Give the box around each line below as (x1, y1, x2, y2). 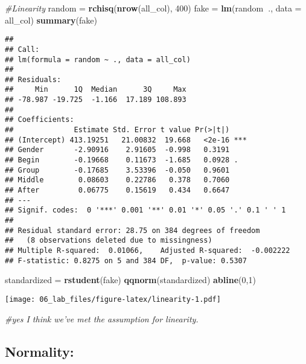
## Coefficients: (5, 115, 74, 124)
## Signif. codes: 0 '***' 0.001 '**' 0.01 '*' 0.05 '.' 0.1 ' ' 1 (5, 206, 286, 215)
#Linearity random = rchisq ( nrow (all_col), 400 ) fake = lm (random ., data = (5, 2, 302, 14)
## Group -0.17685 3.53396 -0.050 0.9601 (5, 165, 230, 174)
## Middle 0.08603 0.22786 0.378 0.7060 (5, 176, 230, 185)
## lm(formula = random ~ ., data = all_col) (5, 55, 191, 64)
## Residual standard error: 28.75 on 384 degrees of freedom (5, 226, 260, 235)
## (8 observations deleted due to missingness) (5, 236, 212, 245)
